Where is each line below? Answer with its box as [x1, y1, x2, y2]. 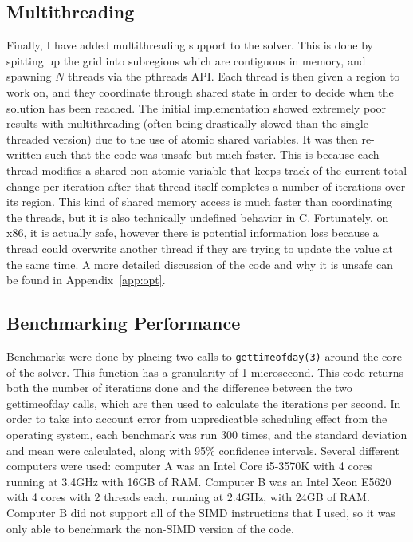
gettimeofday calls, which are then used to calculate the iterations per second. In [6, 394, 401, 411]
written [6, 146, 42, 163]
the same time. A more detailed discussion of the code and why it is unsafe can [6, 255, 394, 272]
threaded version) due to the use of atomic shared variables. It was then [6, 130, 358, 147]
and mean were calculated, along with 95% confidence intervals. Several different [6, 441, 399, 458]
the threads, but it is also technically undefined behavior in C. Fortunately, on [6, 208, 389, 225]
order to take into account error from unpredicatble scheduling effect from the [6, 410, 387, 427]
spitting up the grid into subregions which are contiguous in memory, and [6, 52, 366, 69]
